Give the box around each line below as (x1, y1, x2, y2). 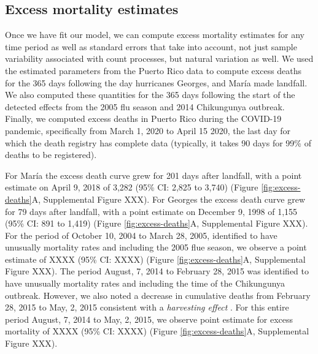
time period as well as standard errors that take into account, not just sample (5, 40, 297, 53)
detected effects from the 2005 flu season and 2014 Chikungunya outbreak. (5, 100, 285, 113)
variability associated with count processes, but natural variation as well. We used (5, 52, 314, 65)
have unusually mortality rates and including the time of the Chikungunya (5, 277, 285, 290)
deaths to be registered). (5, 148, 97, 161)
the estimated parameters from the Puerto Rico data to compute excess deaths (5, 64, 302, 77)
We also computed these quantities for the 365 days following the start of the (5, 88, 295, 101)
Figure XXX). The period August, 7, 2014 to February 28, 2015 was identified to (5, 265, 309, 277)
